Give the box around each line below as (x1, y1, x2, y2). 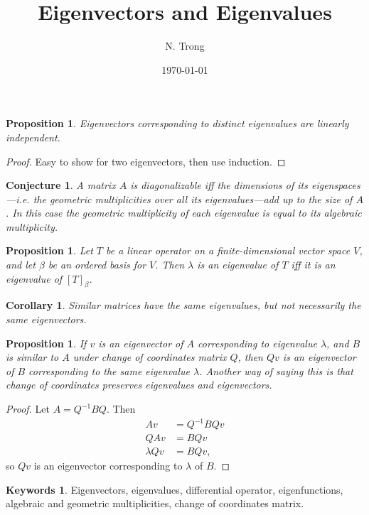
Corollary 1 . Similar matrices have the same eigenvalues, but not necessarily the (6, 298, 361, 313)
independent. (6, 129, 60, 144)
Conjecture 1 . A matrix (6, 178, 116, 193)
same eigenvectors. (6, 312, 87, 327)
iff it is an (291, 257, 336, 272)
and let (6, 257, 36, 272)
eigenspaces (311, 178, 360, 193)
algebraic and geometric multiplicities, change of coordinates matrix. (6, 496, 304, 511)
